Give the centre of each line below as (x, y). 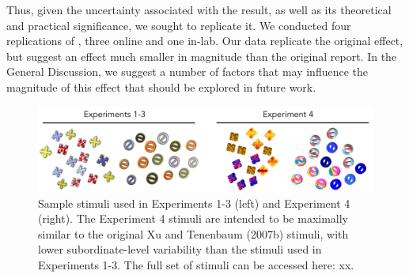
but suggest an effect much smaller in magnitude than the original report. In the (202, 56)
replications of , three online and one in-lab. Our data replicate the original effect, (205, 41)
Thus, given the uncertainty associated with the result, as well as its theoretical (199, 9)
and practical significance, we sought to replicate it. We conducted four (179, 25)
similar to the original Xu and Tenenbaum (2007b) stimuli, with (193, 233)
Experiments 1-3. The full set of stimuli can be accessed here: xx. (196, 265)
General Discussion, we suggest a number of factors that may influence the (187, 71)
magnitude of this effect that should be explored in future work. (161, 86)
